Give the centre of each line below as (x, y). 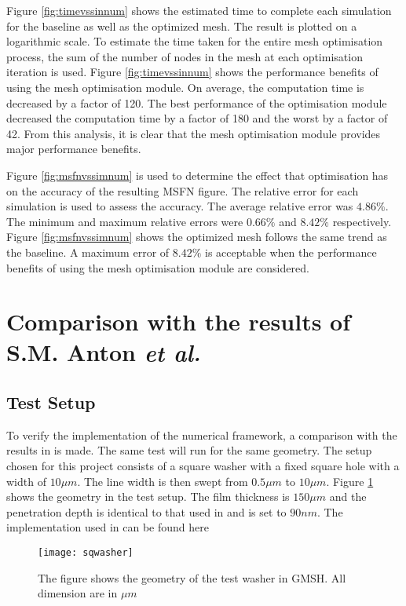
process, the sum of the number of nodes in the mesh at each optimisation (185, 56)
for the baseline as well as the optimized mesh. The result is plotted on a (182, 26)
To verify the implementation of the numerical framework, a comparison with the (202, 434)
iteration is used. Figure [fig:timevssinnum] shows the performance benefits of (192, 72)
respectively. (362, 221)
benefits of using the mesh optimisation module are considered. (158, 267)
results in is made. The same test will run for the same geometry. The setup (189, 450)
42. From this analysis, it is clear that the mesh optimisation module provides (194, 133)
